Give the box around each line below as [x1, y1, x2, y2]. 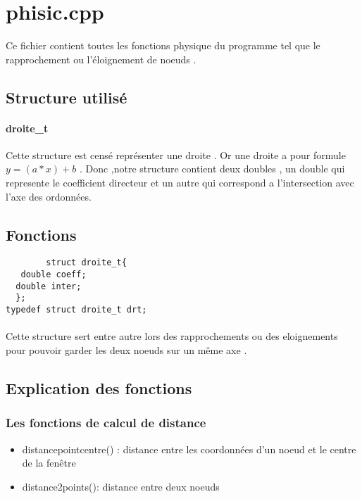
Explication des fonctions [6, 377, 192, 398]
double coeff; [20, 270, 87, 280]
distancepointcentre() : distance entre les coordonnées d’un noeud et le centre [22, 441, 356, 456]
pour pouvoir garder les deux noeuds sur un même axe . [6, 342, 247, 357]
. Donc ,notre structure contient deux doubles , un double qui [79, 161, 345, 176]
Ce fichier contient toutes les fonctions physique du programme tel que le [6, 38, 320, 53]
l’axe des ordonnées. [6, 189, 92, 203]
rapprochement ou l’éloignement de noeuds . [6, 51, 196, 66]
